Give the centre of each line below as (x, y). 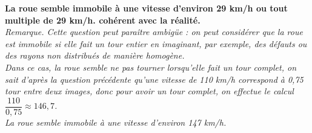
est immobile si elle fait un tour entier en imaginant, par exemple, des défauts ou (156, 43)
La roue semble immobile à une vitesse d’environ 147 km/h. (116, 122)
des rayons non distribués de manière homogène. (95, 55)
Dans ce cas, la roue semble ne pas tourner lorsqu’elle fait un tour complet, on (151, 67)
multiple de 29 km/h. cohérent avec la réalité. (103, 20)
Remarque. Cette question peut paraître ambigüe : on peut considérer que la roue (154, 32)
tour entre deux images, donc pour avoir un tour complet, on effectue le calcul (149, 91)
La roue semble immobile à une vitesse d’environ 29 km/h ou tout (146, 8)
